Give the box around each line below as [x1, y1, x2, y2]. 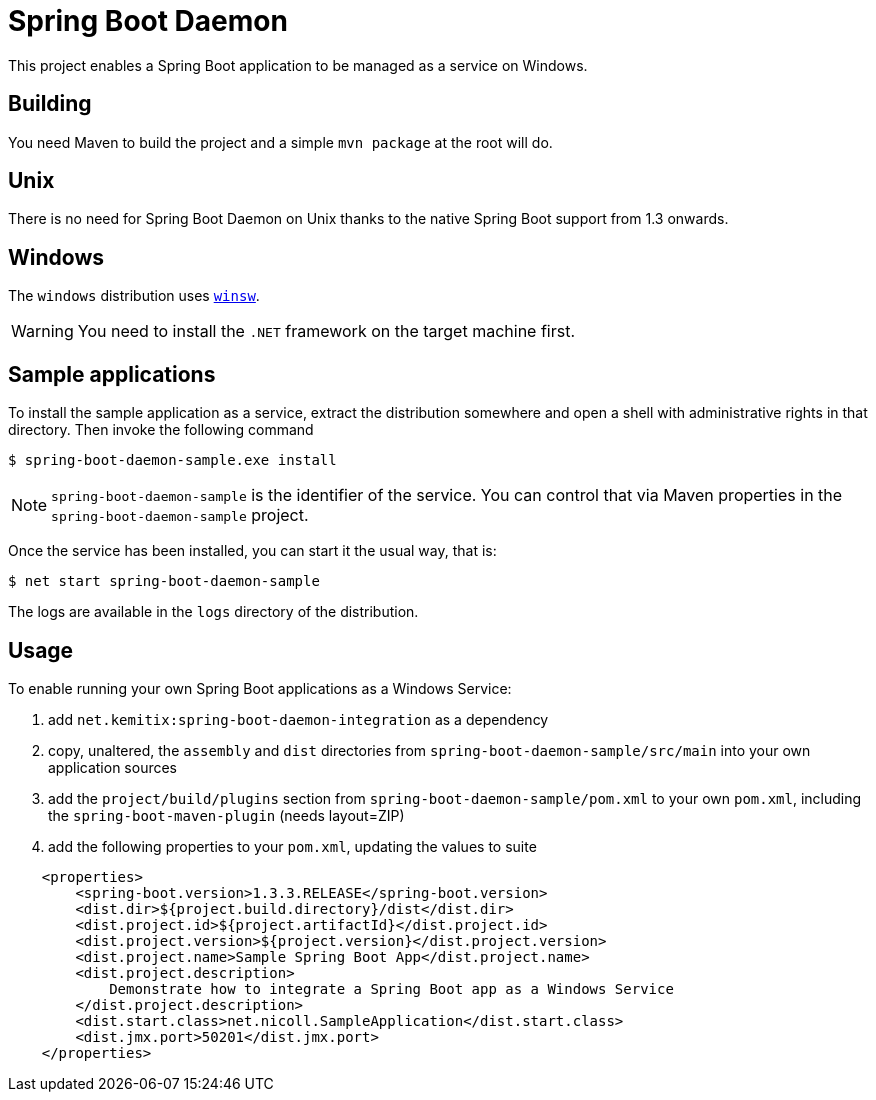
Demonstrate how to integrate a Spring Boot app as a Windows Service [109, 980, 674, 997]
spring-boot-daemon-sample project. [51, 505, 309, 526]
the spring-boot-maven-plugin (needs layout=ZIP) [48, 806, 405, 824]
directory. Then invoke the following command [8, 421, 314, 439]
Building [8, 91, 92, 117]
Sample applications [8, 361, 216, 387]
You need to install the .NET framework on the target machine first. [77, 321, 576, 342]
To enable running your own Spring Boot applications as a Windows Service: [8, 679, 512, 697]
